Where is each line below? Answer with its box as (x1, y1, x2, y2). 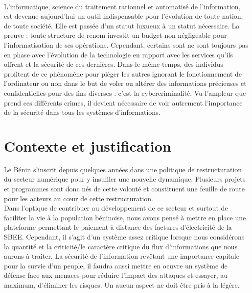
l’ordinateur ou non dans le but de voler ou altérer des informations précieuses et (4, 78, 247, 88)
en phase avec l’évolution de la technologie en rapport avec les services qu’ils (4, 49, 233, 59)
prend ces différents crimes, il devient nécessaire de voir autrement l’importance (4, 97, 243, 107)
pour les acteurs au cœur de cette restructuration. (4, 193, 153, 203)
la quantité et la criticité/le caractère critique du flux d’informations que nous (4, 241, 238, 251)
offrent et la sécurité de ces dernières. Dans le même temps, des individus (4, 59, 224, 69)
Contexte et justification (4, 135, 171, 156)
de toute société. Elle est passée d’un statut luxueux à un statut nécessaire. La (4, 20, 240, 30)
